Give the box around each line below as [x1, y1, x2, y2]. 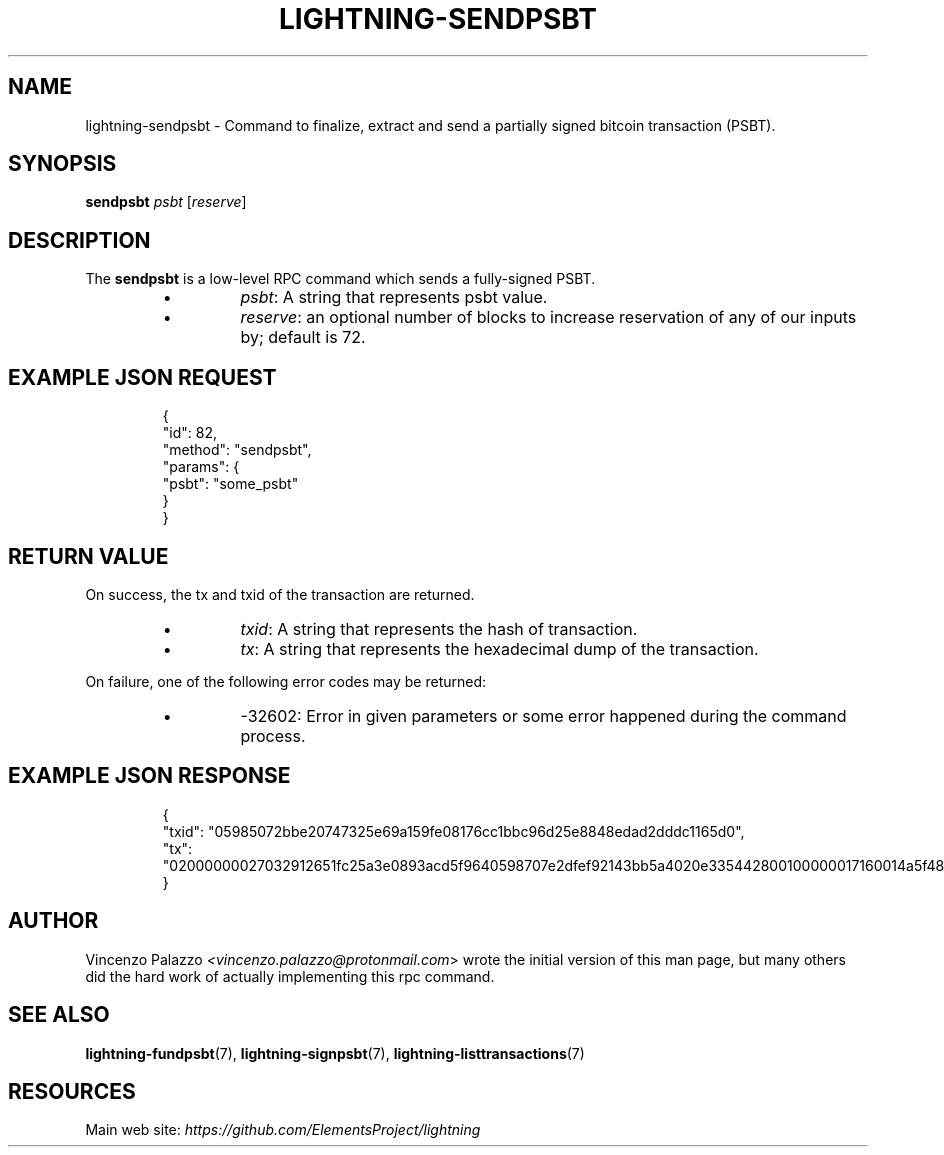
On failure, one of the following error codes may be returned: [85, 672, 487, 690]
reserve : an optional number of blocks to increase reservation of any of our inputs [240, 307, 857, 328]
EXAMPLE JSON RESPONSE [8, 763, 291, 789]
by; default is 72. [240, 327, 366, 348]
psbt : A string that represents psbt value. [240, 287, 548, 308]
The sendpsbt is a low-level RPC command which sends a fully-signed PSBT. [85, 270, 596, 288]
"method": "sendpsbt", [162, 441, 312, 459]
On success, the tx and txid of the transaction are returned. [85, 585, 475, 603]
